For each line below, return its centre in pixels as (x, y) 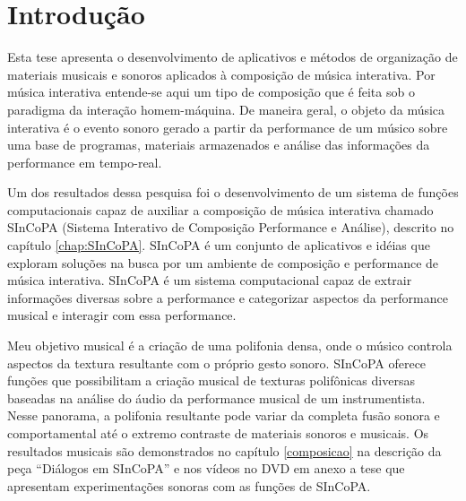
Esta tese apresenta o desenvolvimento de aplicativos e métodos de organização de (233, 57)
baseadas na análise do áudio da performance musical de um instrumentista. (216, 397)
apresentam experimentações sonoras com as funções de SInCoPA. (189, 485)
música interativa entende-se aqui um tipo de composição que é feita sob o (211, 92)
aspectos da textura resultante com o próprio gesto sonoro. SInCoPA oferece (217, 363)
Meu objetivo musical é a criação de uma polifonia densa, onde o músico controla (230, 346)
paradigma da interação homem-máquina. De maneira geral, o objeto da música (226, 109)
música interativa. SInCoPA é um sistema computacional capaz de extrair (210, 280)
